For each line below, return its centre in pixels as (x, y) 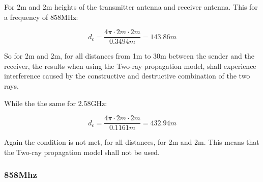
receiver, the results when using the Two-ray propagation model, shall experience (130, 66)
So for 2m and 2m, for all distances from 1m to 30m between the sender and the (129, 56)
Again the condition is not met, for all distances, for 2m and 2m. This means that (132, 142)
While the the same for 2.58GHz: (56, 103)
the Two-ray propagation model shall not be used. (82, 152)
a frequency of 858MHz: (41, 17)
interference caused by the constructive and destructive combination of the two (127, 76)
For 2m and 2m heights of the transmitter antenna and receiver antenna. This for (131, 7)
